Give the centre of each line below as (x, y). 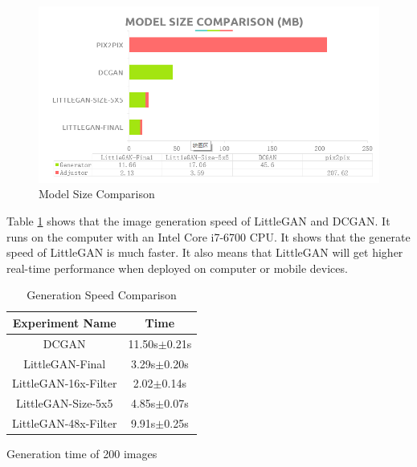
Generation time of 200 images (82, 454)
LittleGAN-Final (65, 363)
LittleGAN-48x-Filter (65, 423)
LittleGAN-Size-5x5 (64, 403)
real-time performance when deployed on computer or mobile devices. (177, 268)
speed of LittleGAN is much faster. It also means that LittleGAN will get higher (205, 252)
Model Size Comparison (97, 194)
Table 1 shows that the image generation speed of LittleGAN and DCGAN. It (198, 220)
